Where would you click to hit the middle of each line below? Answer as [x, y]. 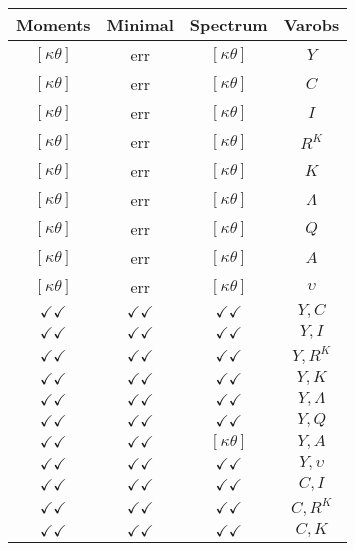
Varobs [311, 24]
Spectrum [228, 24]
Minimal [140, 24]
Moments [53, 24]
